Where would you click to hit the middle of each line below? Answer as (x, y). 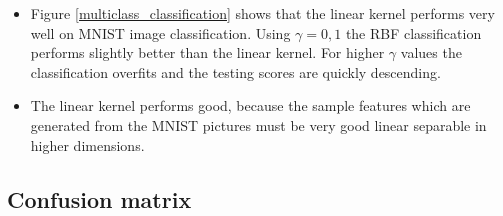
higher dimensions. (87, 144)
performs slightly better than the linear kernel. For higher (207, 52)
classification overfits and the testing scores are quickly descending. (235, 71)
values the (431, 52)
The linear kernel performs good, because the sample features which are (250, 105)
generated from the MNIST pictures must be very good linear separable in (258, 124)
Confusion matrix (99, 198)
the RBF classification (413, 32)
